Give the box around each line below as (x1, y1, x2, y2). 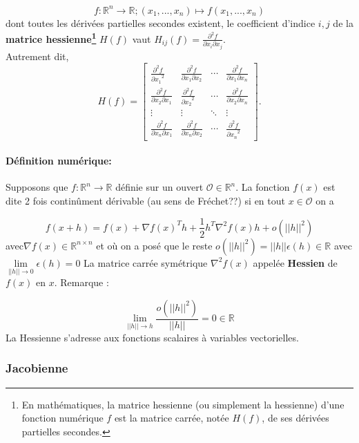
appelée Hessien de (253, 255, 338, 270)
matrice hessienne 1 (6, 30, 97, 46)
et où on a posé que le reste (96, 238, 213, 252)
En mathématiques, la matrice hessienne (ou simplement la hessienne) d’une (21, 397, 345, 411)
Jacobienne (6, 359, 68, 377)
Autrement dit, (6, 48, 69, 63)
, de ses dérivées (262, 411, 329, 425)
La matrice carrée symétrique (84, 255, 208, 270)
